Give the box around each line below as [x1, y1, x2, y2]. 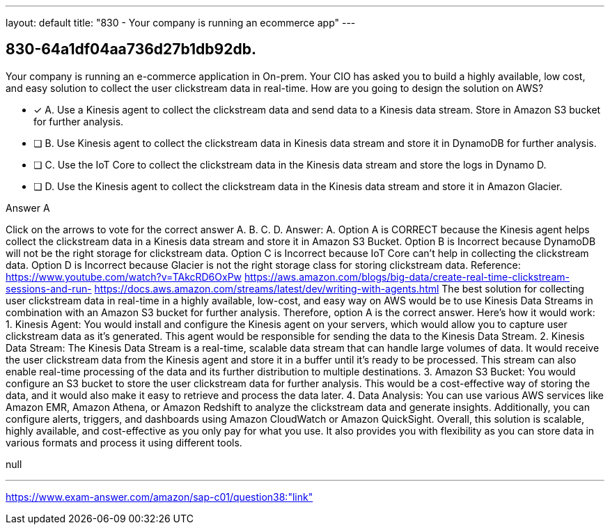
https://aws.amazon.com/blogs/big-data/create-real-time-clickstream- [244, 270, 570, 283]
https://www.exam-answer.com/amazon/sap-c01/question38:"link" [6, 490, 313, 503]
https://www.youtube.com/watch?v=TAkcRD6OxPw [6, 270, 242, 283]
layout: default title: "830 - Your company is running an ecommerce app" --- [6, 17, 356, 29]
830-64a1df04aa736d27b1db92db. [6, 40, 256, 59]
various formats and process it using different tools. [6, 436, 242, 449]
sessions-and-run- [6, 282, 92, 295]
